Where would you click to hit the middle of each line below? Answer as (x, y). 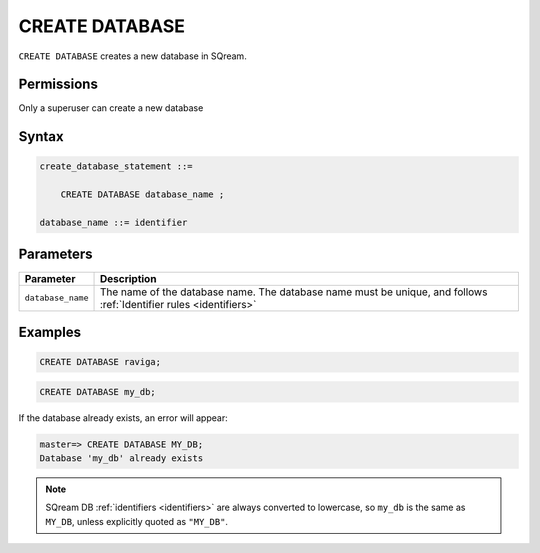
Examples (50, 331)
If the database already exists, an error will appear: (123, 417)
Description (128, 278)
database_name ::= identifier (113, 223)
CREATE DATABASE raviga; (100, 362)
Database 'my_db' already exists (121, 458)
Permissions (58, 84)
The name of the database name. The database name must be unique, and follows (293, 292)
